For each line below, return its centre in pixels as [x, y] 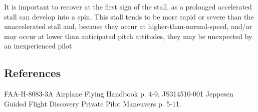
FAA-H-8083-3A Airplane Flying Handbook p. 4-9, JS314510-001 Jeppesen [119, 94]
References [33, 73]
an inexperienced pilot [38, 46]
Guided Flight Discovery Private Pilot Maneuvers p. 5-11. [93, 103]
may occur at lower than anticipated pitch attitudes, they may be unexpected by [128, 36]
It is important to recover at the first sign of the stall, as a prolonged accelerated [128, 6]
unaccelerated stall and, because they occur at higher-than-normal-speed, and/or [128, 26]
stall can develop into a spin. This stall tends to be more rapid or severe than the [129, 16]
